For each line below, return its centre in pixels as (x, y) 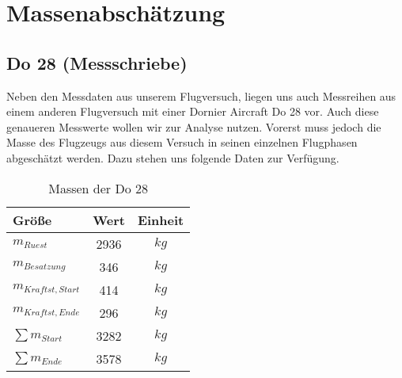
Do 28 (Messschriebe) (97, 62)
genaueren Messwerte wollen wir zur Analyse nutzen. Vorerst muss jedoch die (194, 126)
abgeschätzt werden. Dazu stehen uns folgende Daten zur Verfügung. (173, 157)
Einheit (161, 220)
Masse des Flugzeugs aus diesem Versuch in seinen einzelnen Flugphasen (182, 142)
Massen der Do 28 (98, 188)
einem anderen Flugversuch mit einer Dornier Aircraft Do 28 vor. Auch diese (193, 111)
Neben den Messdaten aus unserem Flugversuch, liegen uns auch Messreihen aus (201, 95)
